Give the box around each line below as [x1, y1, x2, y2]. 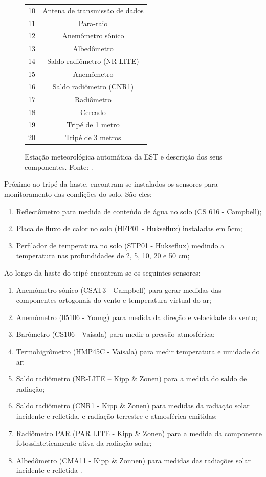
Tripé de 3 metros [65, 132, 121, 143]
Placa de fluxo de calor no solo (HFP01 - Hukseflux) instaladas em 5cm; [16, 223, 242, 234]
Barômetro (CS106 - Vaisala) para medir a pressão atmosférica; [16, 329, 215, 339]
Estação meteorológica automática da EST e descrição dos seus [25, 151, 223, 162]
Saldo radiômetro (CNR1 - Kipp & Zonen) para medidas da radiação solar [16, 400, 250, 411]
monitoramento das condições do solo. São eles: [4, 189, 152, 199]
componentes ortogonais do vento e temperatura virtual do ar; [16, 294, 211, 305]
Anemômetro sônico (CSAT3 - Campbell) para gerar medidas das [16, 284, 221, 295]
